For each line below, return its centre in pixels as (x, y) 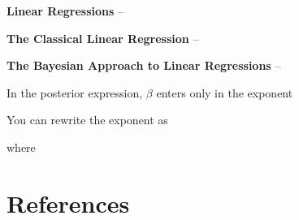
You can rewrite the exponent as (87, 120)
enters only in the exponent (225, 92)
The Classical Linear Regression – (103, 38)
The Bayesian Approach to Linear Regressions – (144, 65)
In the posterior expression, (75, 92)
